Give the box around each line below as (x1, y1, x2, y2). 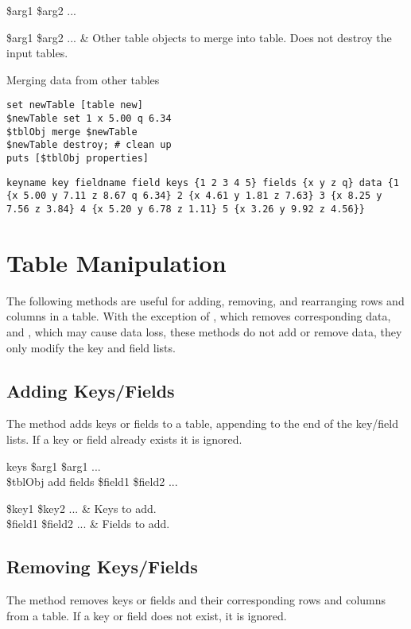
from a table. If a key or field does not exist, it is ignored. (6, 607, 287, 623)
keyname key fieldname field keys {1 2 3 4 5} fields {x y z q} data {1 (6, 177, 399, 188)
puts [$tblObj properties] (6, 153, 149, 164)
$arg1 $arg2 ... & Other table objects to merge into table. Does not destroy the (6, 29, 392, 45)
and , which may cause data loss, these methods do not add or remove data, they (6, 323, 402, 340)
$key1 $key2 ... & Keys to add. (6, 499, 157, 516)
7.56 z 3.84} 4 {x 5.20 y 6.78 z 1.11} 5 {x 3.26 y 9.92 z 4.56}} (6, 203, 366, 215)
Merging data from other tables (6, 71, 160, 87)
